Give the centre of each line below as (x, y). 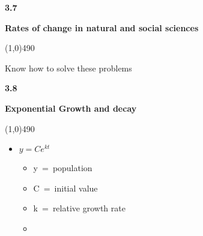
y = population (63, 168)
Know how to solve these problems (68, 68)
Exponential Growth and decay (71, 108)
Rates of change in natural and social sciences (102, 27)
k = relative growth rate (79, 208)
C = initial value (65, 188)
